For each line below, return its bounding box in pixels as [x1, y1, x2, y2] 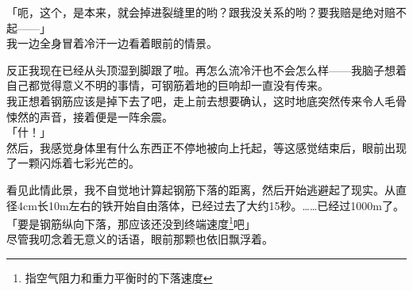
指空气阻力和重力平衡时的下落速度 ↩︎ [25, 269, 213, 285]
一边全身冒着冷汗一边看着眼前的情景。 [17, 35, 218, 52]
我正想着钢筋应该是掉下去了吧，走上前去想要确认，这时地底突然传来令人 [6, 92, 384, 109]
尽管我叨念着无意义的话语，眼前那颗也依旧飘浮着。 [6, 231, 273, 247]
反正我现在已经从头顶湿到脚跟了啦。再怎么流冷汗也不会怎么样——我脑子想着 [6, 61, 407, 78]
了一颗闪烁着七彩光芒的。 [6, 155, 140, 171]
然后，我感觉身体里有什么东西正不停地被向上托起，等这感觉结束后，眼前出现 [6, 139, 407, 155]
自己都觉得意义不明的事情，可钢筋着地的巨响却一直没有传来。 [6, 77, 329, 94]
